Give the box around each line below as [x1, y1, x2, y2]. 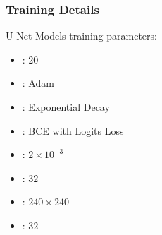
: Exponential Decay [22, 100, 110, 114]
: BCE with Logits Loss [22, 123, 124, 138]
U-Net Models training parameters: [6, 28, 157, 43]
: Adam [22, 76, 54, 90]
